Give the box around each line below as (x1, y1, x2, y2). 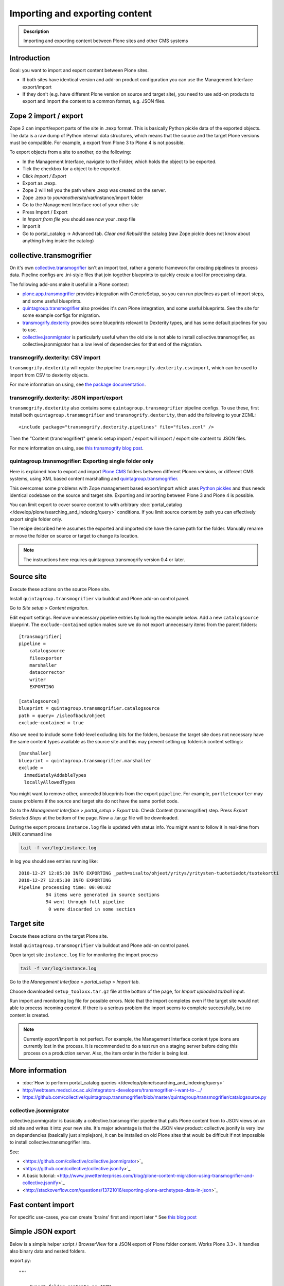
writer (29, 676, 46, 683)
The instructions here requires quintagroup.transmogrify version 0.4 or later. (23, 556, 185, 563)
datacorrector (29, 669, 65, 675)
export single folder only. (9, 516, 63, 522)
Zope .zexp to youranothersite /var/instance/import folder (22, 194, 144, 201)
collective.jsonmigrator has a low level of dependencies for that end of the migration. (22, 341, 203, 347)
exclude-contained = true (19, 720, 84, 726)
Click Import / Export (22, 173, 66, 179)
